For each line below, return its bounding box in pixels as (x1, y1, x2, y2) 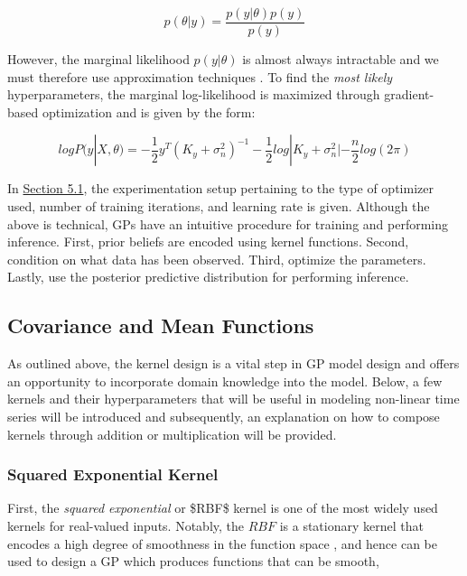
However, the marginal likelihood (7, 50, 190, 69)
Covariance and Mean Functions (7, 311, 314, 339)
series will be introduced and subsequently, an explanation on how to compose (7, 406, 440, 425)
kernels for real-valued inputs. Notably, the (7, 516, 245, 534)
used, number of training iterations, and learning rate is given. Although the (7, 197, 430, 216)
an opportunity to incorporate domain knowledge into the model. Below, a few (7, 371, 443, 390)
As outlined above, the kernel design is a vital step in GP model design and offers (7, 354, 460, 373)
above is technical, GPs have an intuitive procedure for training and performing (7, 214, 449, 233)
